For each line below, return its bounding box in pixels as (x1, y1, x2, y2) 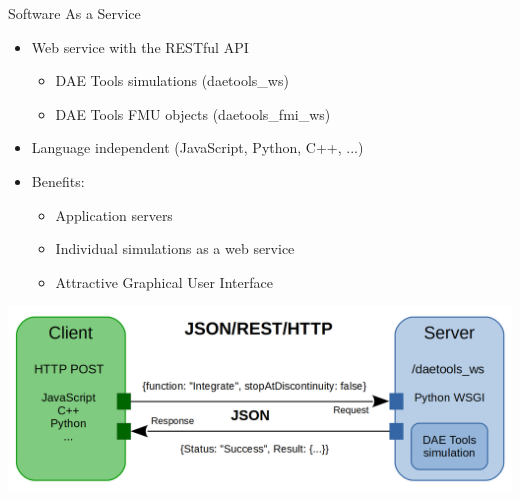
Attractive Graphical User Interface (55, 271, 273, 292)
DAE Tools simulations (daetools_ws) (55, 70, 289, 91)
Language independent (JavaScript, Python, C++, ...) (31, 137, 364, 158)
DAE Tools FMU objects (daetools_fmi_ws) (55, 103, 331, 124)
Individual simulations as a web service (55, 238, 295, 259)
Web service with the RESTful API (31, 36, 249, 57)
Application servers (55, 204, 173, 225)
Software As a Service (8, 3, 141, 23)
